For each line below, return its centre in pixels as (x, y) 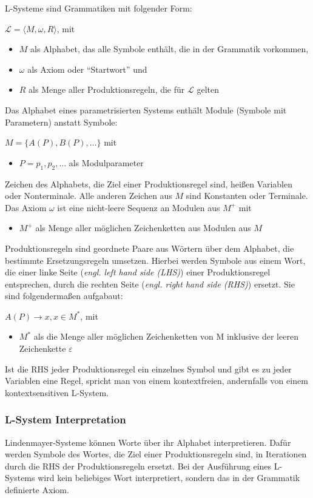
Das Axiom (26, 207)
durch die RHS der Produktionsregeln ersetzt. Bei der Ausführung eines (138, 466)
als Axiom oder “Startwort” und (87, 69)
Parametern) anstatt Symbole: (61, 122)
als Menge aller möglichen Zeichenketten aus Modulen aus (143, 228)
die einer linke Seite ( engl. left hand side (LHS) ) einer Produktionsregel (138, 272)
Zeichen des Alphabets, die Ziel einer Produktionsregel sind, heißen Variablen (149, 183)
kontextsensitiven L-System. (57, 392)
